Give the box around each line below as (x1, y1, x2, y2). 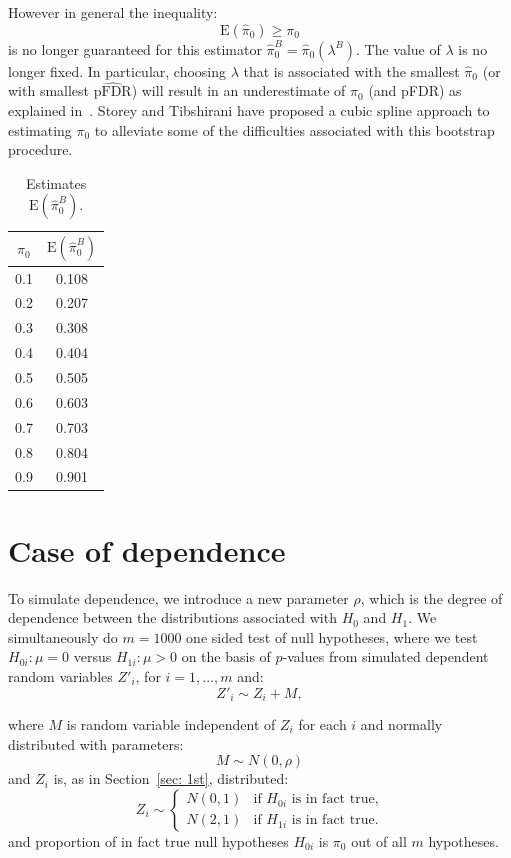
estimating (8, 119, 72, 140)
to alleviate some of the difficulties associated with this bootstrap (94, 119, 495, 140)
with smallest (8, 80, 90, 101)
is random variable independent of (66, 714, 276, 735)
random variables (8, 665, 113, 686)
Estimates (25, 172, 87, 193)
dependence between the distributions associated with (8, 607, 337, 628)
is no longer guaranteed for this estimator (8, 38, 262, 59)
